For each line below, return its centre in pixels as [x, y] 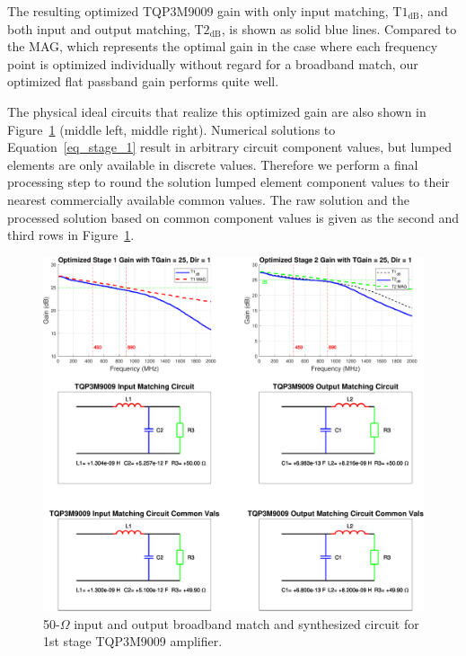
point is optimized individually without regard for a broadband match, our [213, 63]
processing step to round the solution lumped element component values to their [229, 182]
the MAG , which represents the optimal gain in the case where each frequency [223, 46]
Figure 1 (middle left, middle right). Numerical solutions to [171, 129]
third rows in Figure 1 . [71, 235]
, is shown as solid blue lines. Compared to [339, 28]
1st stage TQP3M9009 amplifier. [133, 641]
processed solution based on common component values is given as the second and [233, 217]
